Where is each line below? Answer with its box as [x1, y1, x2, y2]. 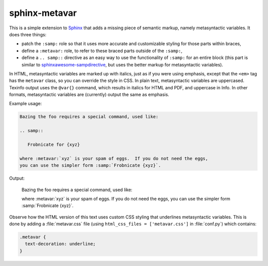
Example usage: [9, 101, 42, 107]
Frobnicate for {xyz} [27, 142, 80, 147]
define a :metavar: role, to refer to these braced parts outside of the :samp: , [21, 48, 183, 54]
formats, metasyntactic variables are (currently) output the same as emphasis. [9, 92, 170, 98]
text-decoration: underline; [25, 241, 96, 247]
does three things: [9, 31, 47, 37]
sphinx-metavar [9, 7, 77, 18]
